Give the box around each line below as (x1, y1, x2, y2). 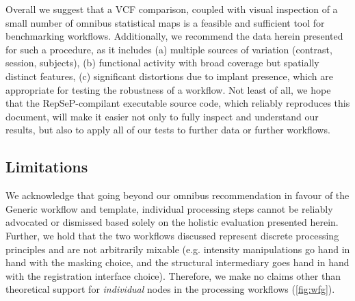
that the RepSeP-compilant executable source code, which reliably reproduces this (5, 96, 350, 110)
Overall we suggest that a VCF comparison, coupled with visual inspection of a (5, 2, 338, 16)
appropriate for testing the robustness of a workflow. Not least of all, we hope (5, 82, 331, 96)
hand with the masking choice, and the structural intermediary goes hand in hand (5, 255, 350, 270)
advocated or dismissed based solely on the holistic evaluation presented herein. (5, 215, 339, 229)
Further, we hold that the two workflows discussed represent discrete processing (5, 228, 339, 242)
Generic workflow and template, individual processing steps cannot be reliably (5, 201, 333, 215)
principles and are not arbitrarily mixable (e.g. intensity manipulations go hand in (5, 241, 350, 256)
